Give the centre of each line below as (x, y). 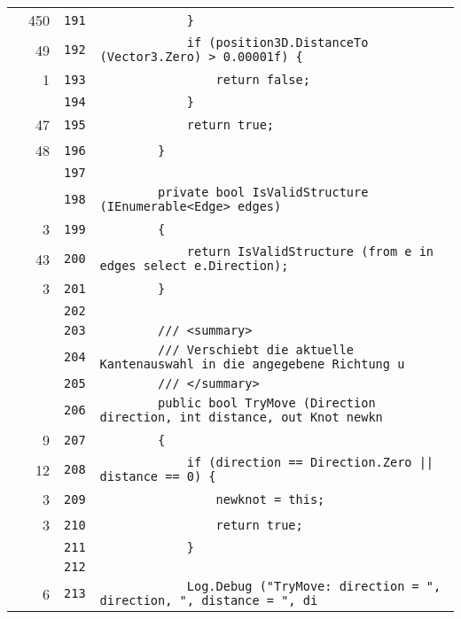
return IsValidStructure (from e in (310, 251)
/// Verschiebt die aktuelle (256, 350)
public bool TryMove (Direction (267, 403)
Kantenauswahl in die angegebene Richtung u (252, 364)
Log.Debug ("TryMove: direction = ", (314, 586)
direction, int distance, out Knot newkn (241, 417)
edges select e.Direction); (194, 266)
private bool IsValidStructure (263, 192)
